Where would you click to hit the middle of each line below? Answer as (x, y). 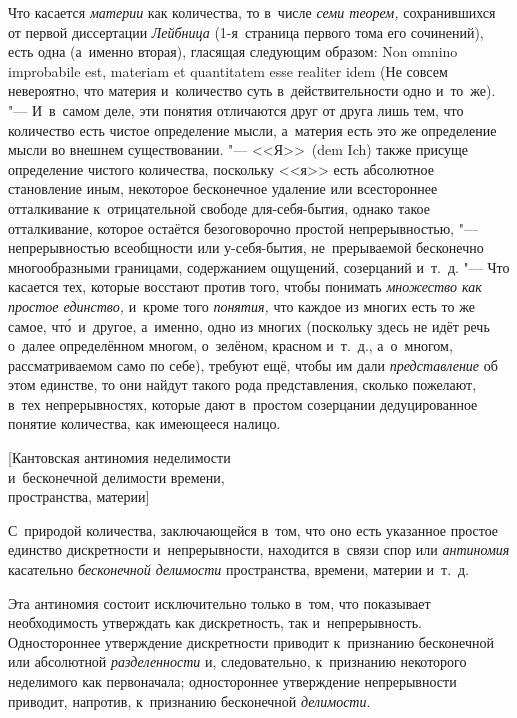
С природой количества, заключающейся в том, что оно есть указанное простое (253, 529)
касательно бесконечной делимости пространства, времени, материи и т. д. (239, 569)
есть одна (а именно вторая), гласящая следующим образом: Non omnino (233, 51)
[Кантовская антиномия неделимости (119, 457)
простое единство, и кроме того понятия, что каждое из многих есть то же (241, 305)
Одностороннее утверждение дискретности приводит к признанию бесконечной (251, 641)
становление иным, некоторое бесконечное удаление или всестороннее (223, 188)
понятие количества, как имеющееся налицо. (144, 423)
